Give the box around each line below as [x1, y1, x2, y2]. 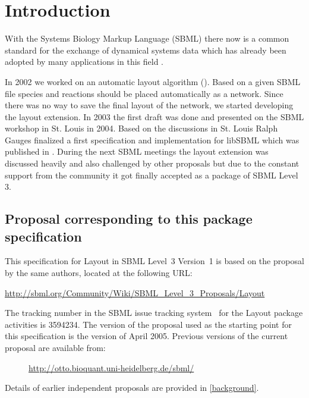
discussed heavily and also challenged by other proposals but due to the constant [5, 157, 299, 170]
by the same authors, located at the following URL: [5, 267, 193, 279]
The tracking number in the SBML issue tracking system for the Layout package [5, 306, 303, 319]
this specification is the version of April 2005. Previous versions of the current [5, 330, 288, 342]
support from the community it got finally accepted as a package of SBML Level [5, 168, 298, 181]
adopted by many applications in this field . [5, 55, 163, 68]
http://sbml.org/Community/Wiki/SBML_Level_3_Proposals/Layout [5, 286, 265, 299]
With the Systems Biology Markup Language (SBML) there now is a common [5, 32, 289, 45]
